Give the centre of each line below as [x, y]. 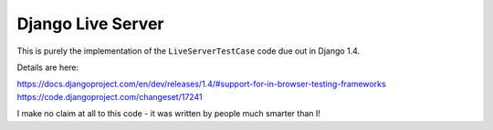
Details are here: [48, 67]
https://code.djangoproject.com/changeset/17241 [110, 96]
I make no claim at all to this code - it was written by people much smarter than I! [169, 114]
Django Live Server [90, 24]
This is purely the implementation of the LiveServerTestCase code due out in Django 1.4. [189, 51]
